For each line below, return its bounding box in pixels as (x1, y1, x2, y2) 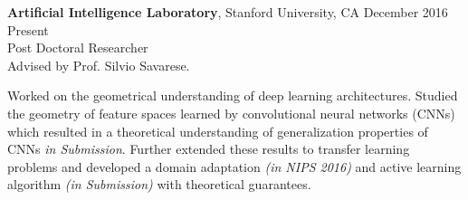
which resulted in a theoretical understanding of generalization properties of (7, 121, 428, 140)
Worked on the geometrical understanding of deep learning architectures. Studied (7, 86, 458, 105)
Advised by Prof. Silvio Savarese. (7, 55, 190, 74)
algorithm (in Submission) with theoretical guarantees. (7, 175, 311, 194)
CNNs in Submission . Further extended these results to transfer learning (7, 139, 410, 158)
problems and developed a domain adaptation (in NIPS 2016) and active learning (7, 157, 462, 176)
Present (7, 20, 49, 39)
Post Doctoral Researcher (7, 38, 148, 57)
